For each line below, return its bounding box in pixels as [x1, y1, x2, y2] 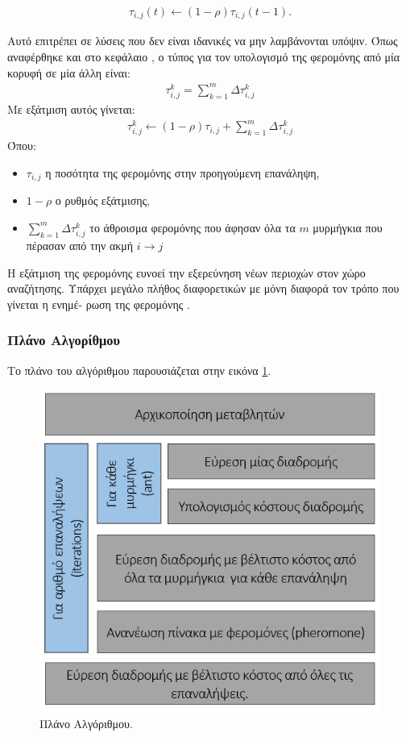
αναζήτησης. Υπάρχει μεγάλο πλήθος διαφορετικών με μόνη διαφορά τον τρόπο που [7, 280, 400, 297]
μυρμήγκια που [313, 219, 383, 235]
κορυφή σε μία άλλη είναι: [7, 64, 130, 81]
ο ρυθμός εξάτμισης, [55, 192, 150, 209]
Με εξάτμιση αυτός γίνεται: [7, 100, 135, 117]
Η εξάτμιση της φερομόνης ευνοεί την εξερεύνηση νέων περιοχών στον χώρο [7, 264, 366, 281]
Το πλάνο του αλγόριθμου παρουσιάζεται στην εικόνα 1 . [7, 361, 271, 378]
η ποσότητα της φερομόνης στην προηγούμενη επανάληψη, [45, 164, 320, 181]
